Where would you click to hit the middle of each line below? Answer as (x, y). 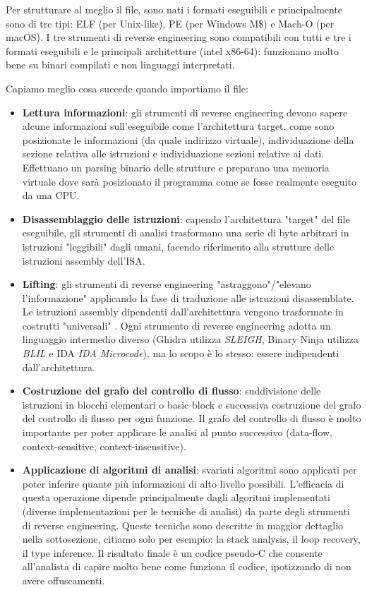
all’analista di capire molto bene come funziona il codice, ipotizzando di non (187, 566)
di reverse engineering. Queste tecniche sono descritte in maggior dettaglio (183, 525)
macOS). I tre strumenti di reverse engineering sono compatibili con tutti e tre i (179, 37)
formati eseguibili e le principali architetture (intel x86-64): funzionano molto (172, 50)
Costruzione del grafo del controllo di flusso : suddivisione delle (172, 391)
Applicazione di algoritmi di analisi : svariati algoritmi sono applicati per (189, 470)
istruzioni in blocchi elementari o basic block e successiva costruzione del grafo (192, 404)
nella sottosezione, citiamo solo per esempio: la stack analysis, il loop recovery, (191, 539)
